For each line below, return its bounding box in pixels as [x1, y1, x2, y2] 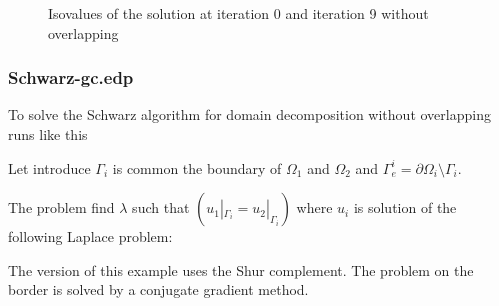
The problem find [8, 197, 115, 218]
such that [132, 197, 190, 218]
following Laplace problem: [8, 226, 173, 247]
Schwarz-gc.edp [8, 65, 134, 90]
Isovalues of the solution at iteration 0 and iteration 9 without [48, 3, 429, 23]
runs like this [8, 124, 88, 144]
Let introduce [8, 157, 91, 178]
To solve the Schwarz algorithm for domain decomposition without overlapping [8, 104, 491, 125]
